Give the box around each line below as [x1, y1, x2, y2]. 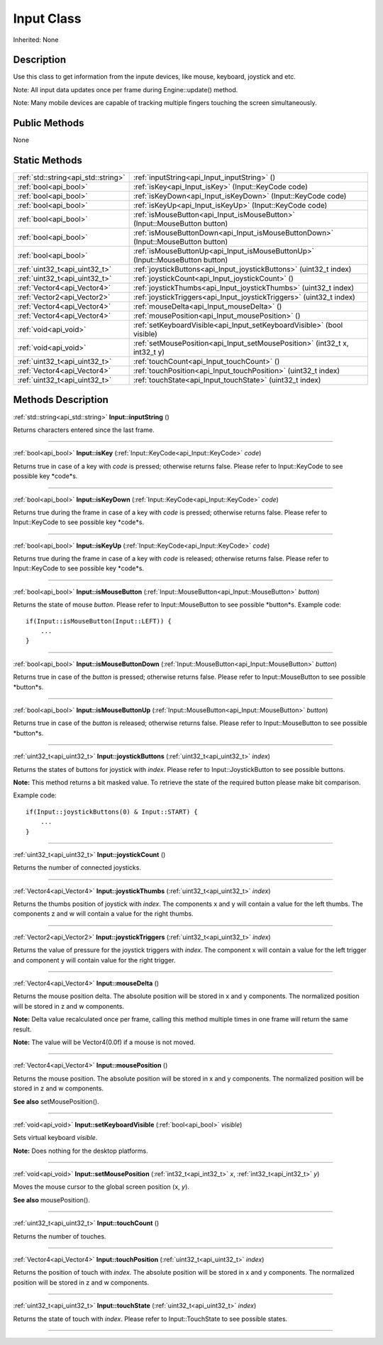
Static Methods [13, 154, 83, 166]
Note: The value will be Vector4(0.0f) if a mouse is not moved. [13, 1038, 196, 1046]
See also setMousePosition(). [13, 1097, 99, 1106]
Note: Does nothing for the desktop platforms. [13, 1146, 148, 1155]
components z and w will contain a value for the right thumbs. [13, 909, 194, 918]
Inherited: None [13, 35, 59, 44]
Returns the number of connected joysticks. [13, 863, 142, 872]
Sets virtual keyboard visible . [13, 1134, 98, 1142]
